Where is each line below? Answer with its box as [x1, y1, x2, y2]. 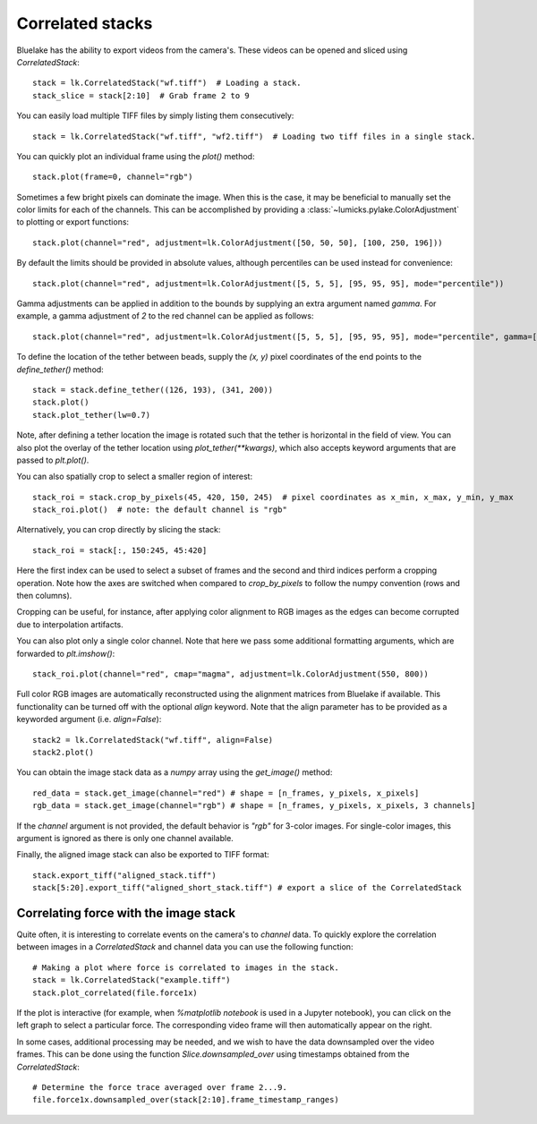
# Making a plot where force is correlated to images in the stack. [32, 962, 339, 973]
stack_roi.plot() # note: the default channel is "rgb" [32, 505, 288, 515]
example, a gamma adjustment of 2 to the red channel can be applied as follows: [16, 311, 314, 321]
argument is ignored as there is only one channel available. [16, 832, 234, 843]
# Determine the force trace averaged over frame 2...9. [32, 1082, 288, 1092]
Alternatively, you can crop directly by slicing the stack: [16, 524, 221, 535]
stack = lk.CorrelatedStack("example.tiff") [32, 975, 232, 985]
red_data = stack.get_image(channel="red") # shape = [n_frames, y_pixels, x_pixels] [32, 788, 420, 798]
